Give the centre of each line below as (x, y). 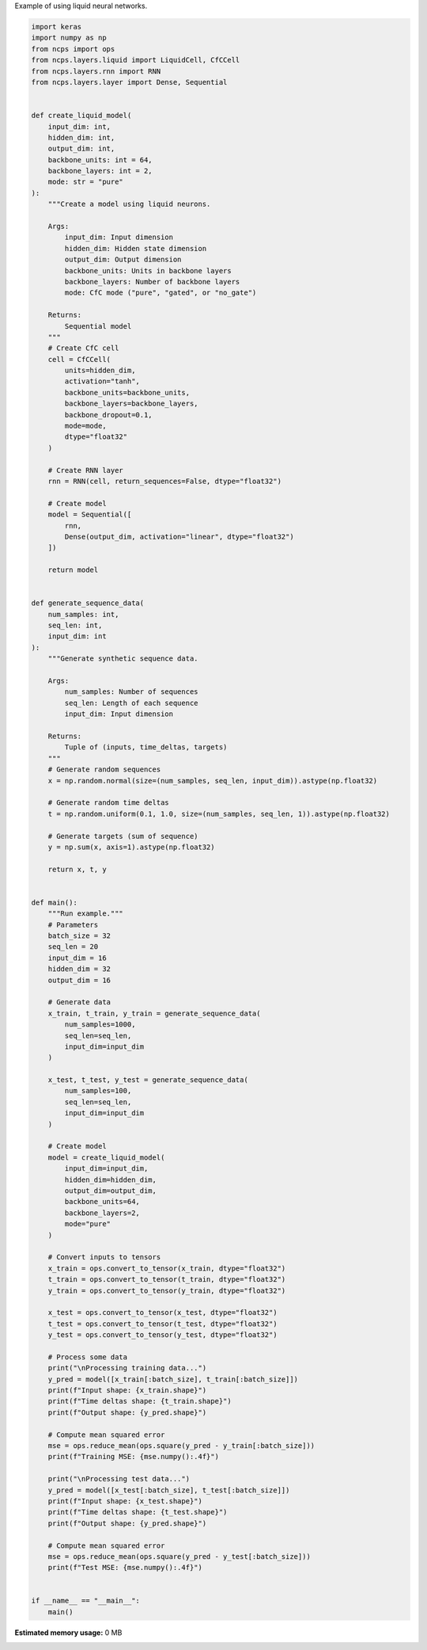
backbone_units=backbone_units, (127, 392)
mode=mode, (85, 426)
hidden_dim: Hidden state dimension (136, 248)
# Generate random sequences (104, 770)
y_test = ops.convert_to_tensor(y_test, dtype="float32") (162, 1335)
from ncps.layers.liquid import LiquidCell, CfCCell (136, 60)
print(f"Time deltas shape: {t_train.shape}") (140, 1401)
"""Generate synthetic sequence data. (123, 659)
